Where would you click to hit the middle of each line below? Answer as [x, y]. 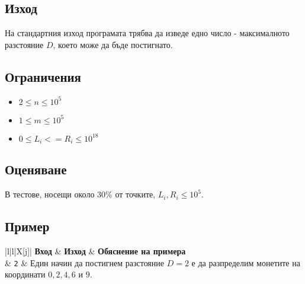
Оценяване [36, 169]
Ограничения [43, 76]
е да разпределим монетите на [246, 262]
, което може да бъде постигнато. [113, 44]
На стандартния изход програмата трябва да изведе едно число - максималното [147, 33]
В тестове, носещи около [50, 194]
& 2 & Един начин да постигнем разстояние [85, 262]
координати [25, 274]
